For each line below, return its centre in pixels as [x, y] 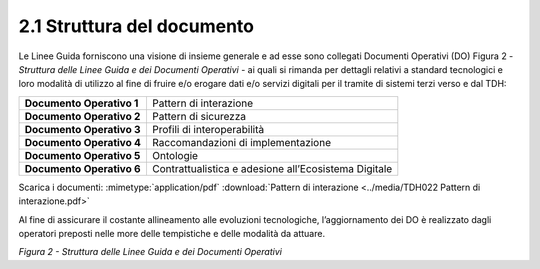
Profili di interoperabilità [208, 129]
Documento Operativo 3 [82, 129]
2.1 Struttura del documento [136, 26]
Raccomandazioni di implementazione [241, 142]
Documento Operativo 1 [81, 103]
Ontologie [175, 155]
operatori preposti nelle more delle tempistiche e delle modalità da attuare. [171, 233]
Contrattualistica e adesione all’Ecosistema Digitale [272, 168]
